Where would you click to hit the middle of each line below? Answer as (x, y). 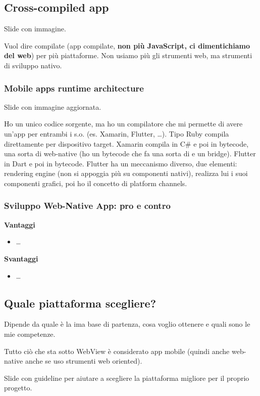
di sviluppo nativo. (33, 65)
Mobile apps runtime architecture (74, 88)
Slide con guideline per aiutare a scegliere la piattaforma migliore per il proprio (127, 378)
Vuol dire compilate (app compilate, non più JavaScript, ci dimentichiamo (127, 45)
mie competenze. (30, 334)
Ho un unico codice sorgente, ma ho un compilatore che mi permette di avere (123, 124)
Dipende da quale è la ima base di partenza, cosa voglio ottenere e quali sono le (127, 324)
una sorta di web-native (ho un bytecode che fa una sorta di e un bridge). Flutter (130, 153)
